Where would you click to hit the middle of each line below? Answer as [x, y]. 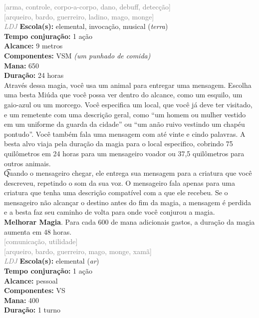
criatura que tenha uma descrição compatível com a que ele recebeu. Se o [116, 192]
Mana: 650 [22, 65]
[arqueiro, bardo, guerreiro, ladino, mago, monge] [79, 16]
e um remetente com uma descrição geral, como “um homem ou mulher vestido [125, 114]
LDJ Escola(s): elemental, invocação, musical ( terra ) [86, 26]
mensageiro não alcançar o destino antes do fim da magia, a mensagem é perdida [128, 202]
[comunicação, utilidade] [41, 241]
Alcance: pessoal [31, 280]
